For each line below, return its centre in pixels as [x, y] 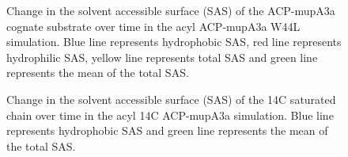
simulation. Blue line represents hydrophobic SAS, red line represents [174, 42]
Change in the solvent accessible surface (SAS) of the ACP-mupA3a [171, 10]
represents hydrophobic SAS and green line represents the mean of [167, 130]
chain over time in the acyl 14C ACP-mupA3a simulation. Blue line [170, 115]
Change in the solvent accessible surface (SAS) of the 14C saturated [171, 99]
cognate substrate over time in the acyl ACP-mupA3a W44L [153, 26]
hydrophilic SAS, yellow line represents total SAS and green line [162, 57]
